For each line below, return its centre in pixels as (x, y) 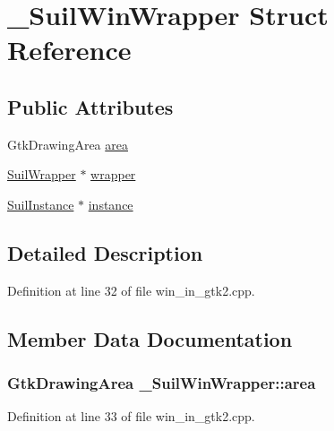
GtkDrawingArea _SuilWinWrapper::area (162, 383)
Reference (69, 50)
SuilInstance (41, 204)
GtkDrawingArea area (68, 144)
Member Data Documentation (150, 338)
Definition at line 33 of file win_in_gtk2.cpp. (131, 416)
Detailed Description (105, 252)
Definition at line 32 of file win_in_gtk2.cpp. (131, 290)
